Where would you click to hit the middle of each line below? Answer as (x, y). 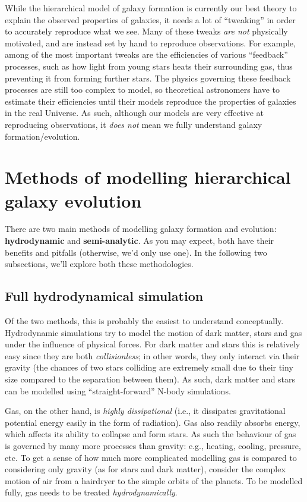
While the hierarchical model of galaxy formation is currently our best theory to (151, 8)
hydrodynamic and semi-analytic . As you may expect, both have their (140, 241)
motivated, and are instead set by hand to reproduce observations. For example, (150, 43)
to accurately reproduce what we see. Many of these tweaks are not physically (146, 31)
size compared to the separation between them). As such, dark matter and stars (150, 379)
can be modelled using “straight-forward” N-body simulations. (118, 390)
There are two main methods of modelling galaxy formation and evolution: (141, 229)
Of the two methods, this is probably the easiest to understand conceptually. (144, 321)
